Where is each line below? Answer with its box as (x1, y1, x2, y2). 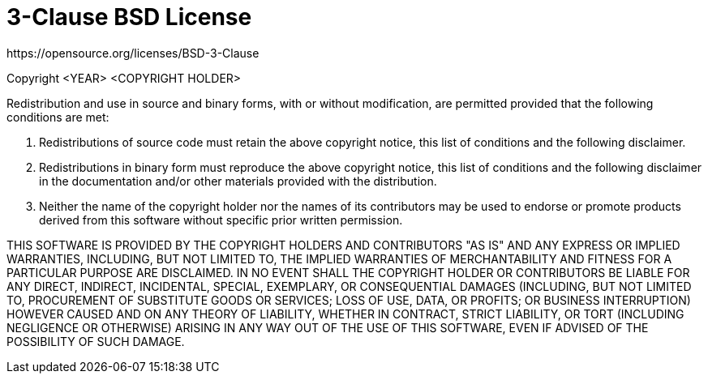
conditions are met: (6, 109, 109, 124)
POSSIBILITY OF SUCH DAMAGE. (6, 334, 185, 348)
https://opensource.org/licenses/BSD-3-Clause (6, 45, 260, 60)
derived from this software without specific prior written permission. (39, 212, 403, 227)
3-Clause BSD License (6, 3, 252, 31)
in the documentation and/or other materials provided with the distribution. (39, 173, 437, 188)
